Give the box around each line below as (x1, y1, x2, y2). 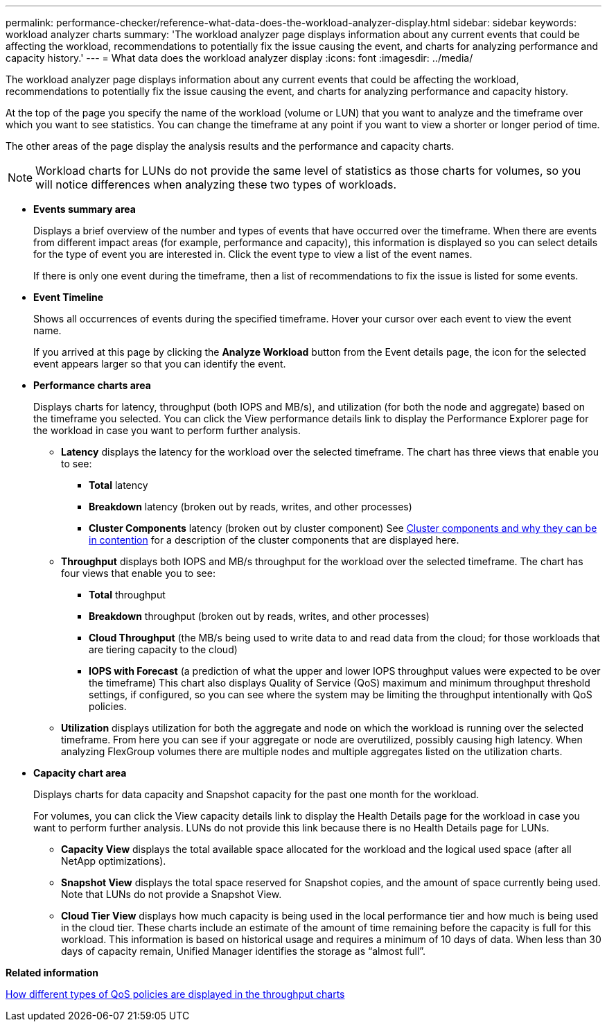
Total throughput (89, 589, 166, 601)
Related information (6, 967, 99, 978)
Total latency (89, 479, 148, 491)
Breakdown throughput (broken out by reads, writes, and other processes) (89, 610, 430, 622)
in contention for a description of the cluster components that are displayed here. (89, 534, 459, 546)
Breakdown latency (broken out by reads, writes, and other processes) (89, 501, 412, 512)
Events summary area (33, 203, 136, 215)
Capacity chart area (33, 767, 127, 779)
